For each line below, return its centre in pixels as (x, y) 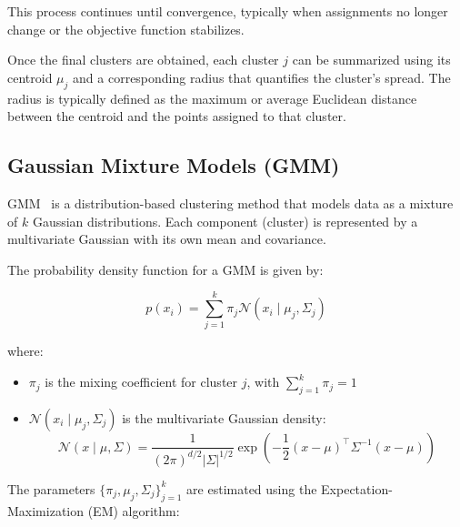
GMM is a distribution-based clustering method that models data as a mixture (230, 203)
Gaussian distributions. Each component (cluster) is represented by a (225, 221)
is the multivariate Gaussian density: (224, 417)
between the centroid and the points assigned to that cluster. (177, 116)
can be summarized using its (371, 60)
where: (25, 351)
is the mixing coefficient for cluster (141, 382)
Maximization (46, 510)
